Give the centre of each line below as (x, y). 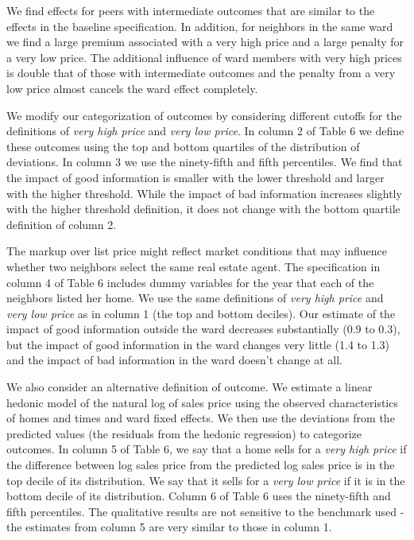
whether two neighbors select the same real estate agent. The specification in (193, 266)
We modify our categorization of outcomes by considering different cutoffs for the (204, 115)
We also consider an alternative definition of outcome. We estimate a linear (190, 387)
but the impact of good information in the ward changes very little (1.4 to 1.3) (198, 344)
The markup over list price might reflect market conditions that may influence (197, 251)
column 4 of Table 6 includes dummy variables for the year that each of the (190, 282)
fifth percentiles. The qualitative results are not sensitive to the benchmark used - (205, 511)
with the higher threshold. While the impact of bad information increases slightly (204, 193)
